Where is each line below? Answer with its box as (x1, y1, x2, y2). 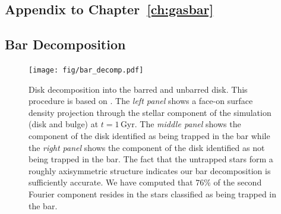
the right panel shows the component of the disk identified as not (29, 141, 265, 153)
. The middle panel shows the (134, 118, 241, 130)
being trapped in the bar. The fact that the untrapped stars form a (29, 153, 273, 165)
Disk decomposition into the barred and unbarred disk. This (29, 83, 248, 95)
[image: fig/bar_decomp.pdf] (29, 65, 144, 74)
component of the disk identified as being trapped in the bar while (29, 130, 270, 142)
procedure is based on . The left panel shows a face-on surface (29, 95, 253, 107)
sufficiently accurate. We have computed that (29, 176, 193, 188)
